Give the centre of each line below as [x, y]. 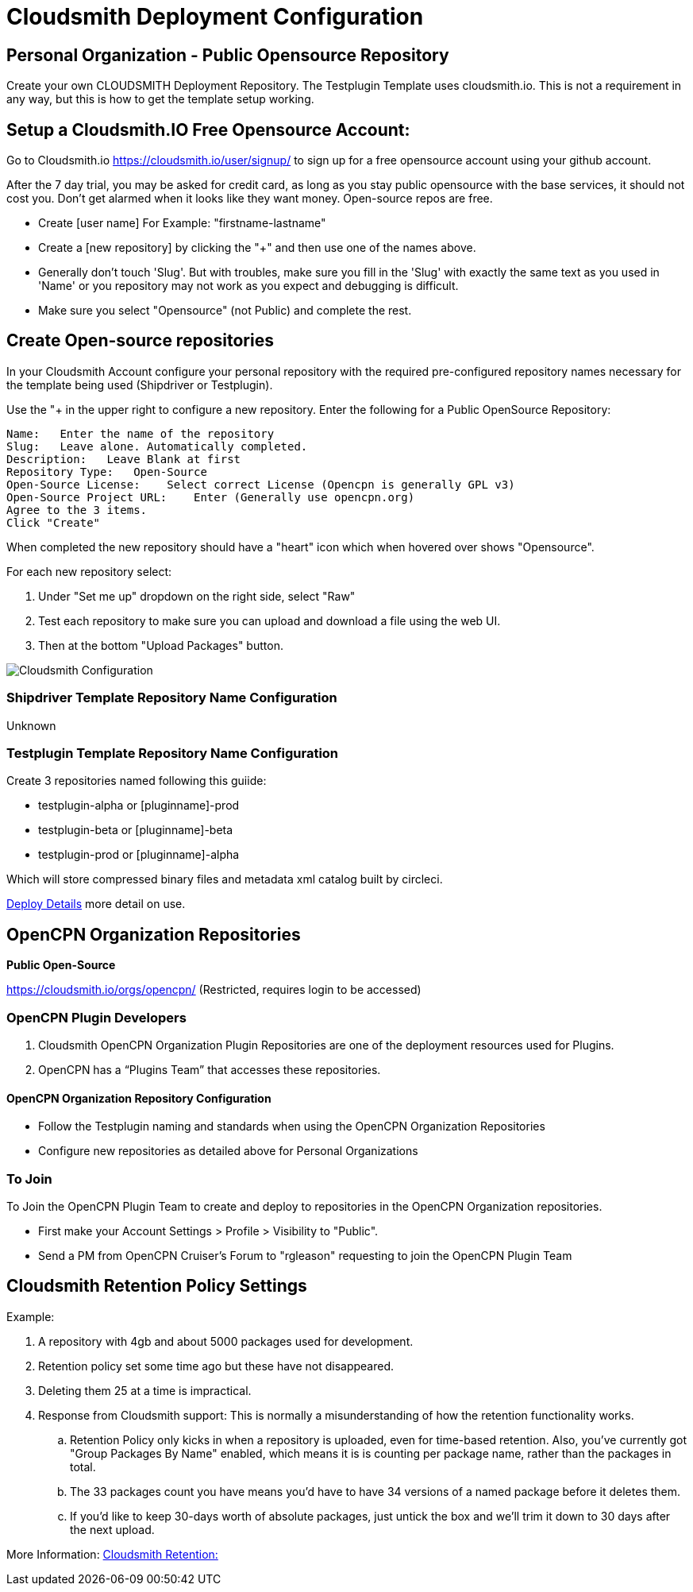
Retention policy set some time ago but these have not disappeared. [216, 1366]
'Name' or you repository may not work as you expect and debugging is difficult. [248, 286]
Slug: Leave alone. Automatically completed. [157, 446]
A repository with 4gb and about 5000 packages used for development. [226, 1341]
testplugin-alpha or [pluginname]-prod [139, 806]
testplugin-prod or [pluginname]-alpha [139, 855]
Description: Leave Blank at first [124, 459]
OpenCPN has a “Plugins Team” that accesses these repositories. [210, 1069]
